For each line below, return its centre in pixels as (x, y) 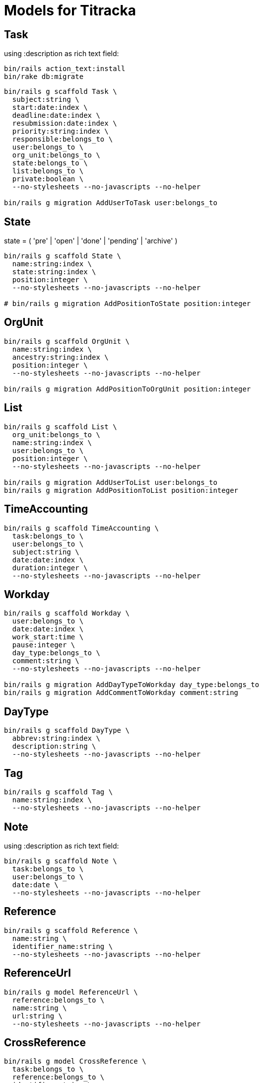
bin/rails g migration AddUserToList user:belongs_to (111, 482)
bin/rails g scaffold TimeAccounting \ (81, 528)
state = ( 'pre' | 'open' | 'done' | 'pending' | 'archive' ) (91, 241)
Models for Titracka (70, 10)
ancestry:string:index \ (60, 357)
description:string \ (54, 746)
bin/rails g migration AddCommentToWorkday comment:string (121, 693)
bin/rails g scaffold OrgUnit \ (67, 341)
